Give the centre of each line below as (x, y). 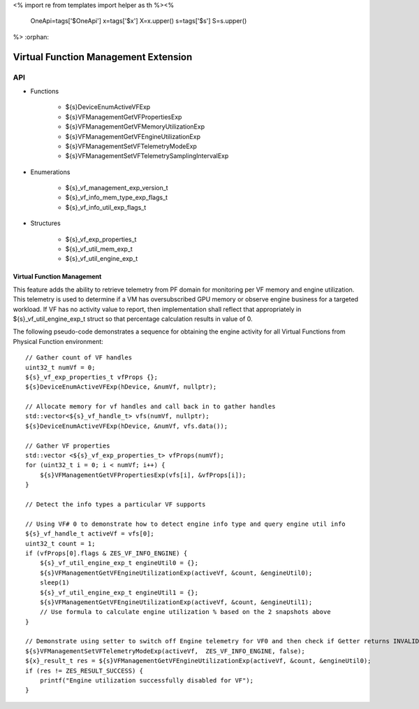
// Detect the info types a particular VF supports (116, 504)
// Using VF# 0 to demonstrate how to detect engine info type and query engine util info (185, 524)
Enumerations (50, 172)
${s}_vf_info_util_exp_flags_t (106, 207)
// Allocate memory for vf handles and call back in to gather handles (150, 407)
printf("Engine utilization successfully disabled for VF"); (147, 681)
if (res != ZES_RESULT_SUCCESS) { (84, 671)
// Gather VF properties (68, 445)
